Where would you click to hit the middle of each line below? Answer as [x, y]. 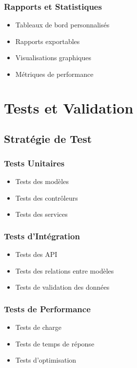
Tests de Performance [47, 309]
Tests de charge [39, 327]
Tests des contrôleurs [47, 197]
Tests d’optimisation [46, 360]
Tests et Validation [69, 107]
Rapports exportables [48, 41]
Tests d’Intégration [42, 236]
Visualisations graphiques [53, 57]
